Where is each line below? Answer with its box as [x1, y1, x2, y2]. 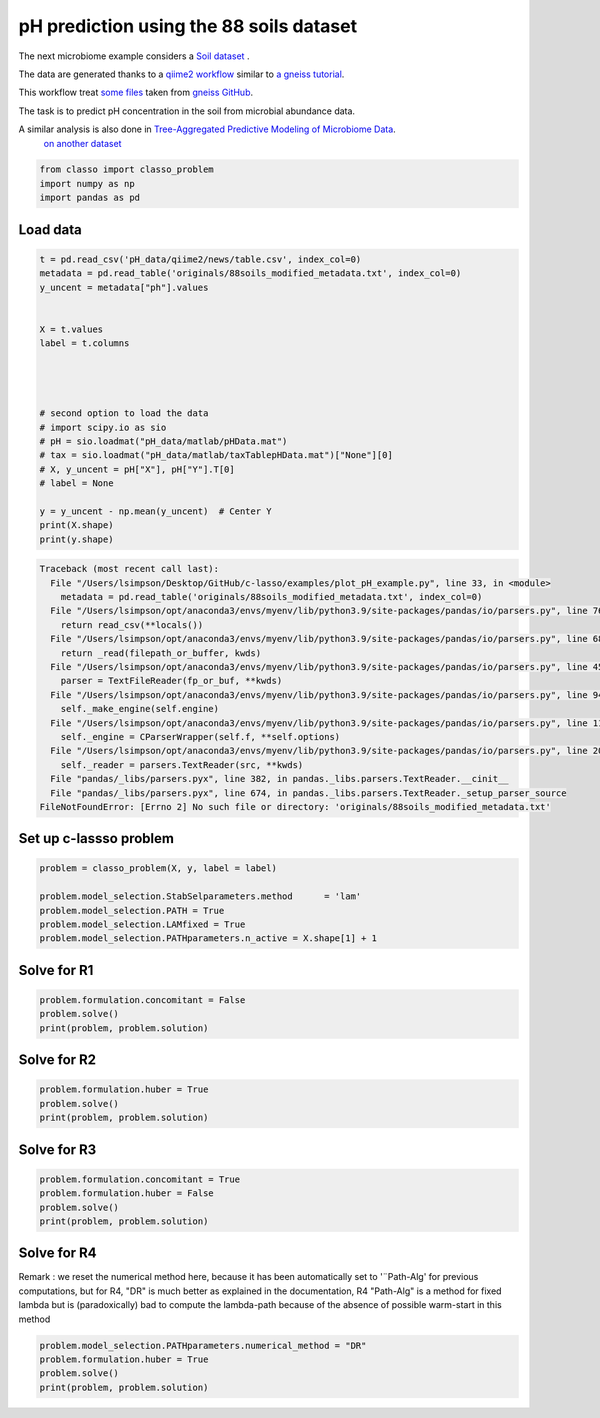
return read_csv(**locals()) [60, 619, 204, 630]
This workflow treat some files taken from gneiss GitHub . [18, 86, 254, 99]
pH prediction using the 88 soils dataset [18, 15, 358, 37]
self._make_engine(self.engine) [60, 703, 220, 715]
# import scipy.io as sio [39, 421, 167, 433]
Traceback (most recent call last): [39, 563, 220, 575]
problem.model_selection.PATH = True [39, 905, 225, 916]
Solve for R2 [18, 1051, 97, 1069]
